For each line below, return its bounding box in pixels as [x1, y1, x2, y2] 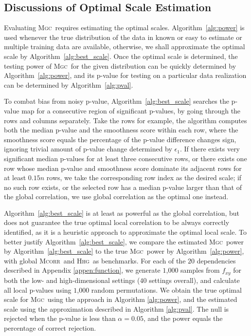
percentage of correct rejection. [4, 322, 96, 333]
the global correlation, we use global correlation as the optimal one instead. [4, 191, 229, 202]
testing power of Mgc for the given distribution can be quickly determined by [4, 60, 236, 71]
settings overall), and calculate [149, 275, 240, 285]
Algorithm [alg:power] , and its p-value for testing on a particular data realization [4, 70, 247, 80]
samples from [180, 265, 220, 275]
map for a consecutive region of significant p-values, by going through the [21, 105, 241, 115]
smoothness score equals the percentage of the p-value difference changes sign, [4, 134, 236, 144]
